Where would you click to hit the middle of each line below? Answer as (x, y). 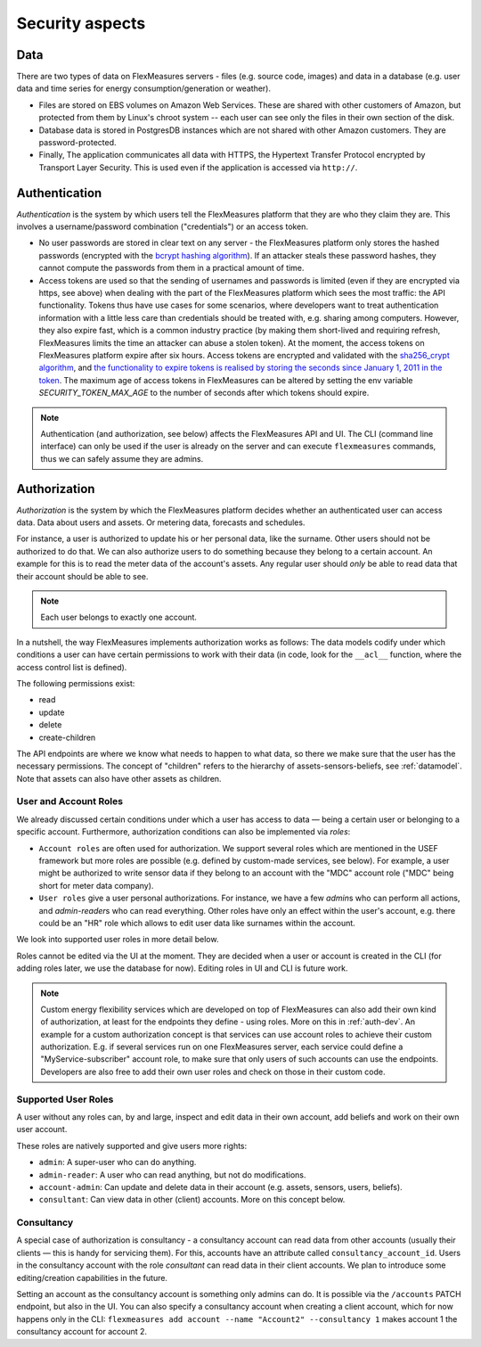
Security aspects (81, 23)
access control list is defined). (72, 667)
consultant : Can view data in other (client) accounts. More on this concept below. (192, 1200)
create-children (67, 737)
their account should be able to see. (82, 576)
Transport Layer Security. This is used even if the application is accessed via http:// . (198, 167)
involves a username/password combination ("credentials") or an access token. (163, 226)
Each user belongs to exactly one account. (119, 617)
